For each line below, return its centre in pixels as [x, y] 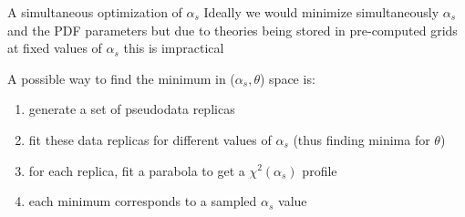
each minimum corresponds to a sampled [143, 201]
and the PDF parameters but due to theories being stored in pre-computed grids [232, 30]
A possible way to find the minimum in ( [121, 78]
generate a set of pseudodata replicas [132, 109]
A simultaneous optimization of [95, 12]
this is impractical [174, 48]
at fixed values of [55, 48]
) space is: [288, 78]
